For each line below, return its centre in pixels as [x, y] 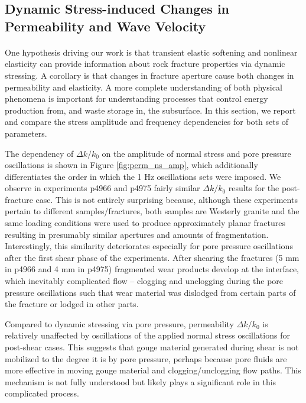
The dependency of [39, 153]
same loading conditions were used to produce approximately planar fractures [145, 223]
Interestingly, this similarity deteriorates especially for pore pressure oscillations [149, 246]
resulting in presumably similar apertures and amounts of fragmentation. [137, 234]
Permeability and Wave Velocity [105, 26]
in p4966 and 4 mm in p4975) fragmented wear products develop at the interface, [152, 269]
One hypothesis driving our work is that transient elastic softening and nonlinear [151, 52]
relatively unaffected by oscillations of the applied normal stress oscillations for [147, 335]
